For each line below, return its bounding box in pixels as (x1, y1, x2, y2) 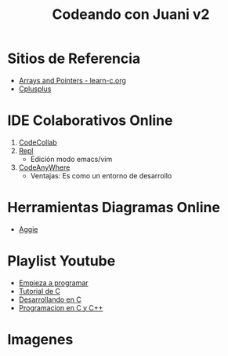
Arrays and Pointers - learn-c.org (18, 75, 127, 85)
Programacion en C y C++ (18, 303, 103, 312)
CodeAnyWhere (18, 163, 71, 172)
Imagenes (7, 330, 74, 348)
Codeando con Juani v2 (52, 6, 210, 24)
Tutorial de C (18, 286, 60, 295)
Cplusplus (18, 84, 52, 94)
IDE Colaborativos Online (7, 112, 173, 130)
